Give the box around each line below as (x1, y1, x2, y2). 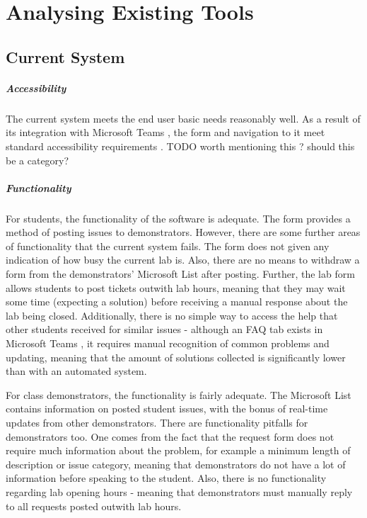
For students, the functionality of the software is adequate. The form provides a (6, 210, 351, 225)
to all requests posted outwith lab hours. (6, 498, 182, 513)
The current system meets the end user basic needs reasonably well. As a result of (6, 111, 361, 125)
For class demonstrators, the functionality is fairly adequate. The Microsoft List (6, 387, 351, 402)
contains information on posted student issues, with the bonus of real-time (6, 401, 328, 416)
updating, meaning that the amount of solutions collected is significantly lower (6, 349, 346, 364)
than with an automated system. (6, 364, 147, 378)
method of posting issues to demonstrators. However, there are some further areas (6, 225, 361, 240)
